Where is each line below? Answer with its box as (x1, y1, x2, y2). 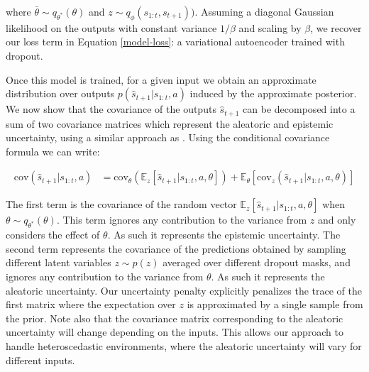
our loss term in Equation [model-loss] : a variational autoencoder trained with (6, 34, 345, 49)
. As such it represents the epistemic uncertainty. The (107, 227, 341, 242)
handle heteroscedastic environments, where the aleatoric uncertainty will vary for (6, 338, 362, 353)
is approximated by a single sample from (187, 297, 363, 312)
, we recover (310, 20, 362, 35)
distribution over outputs (6, 86, 115, 101)
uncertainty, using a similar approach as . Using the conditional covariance (6, 130, 330, 145)
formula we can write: (6, 143, 100, 158)
